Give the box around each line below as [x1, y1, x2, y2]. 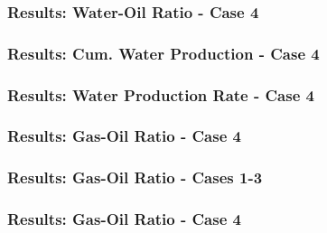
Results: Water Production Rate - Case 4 [7, 83, 314, 106]
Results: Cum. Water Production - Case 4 [7, 42, 320, 64]
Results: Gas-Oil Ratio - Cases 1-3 [7, 166, 263, 189]
